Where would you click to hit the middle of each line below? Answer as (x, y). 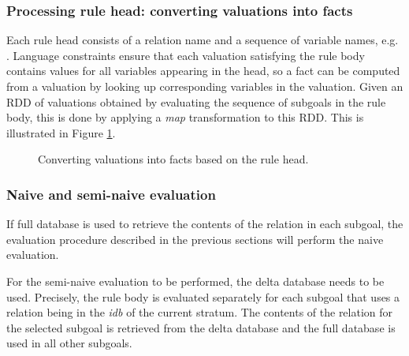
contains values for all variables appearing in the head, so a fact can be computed (203, 71)
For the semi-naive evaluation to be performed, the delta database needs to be (195, 281)
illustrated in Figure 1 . (61, 132)
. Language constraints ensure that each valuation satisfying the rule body (186, 55)
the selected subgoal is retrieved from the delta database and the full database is (201, 327)
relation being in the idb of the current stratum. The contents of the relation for (200, 312)
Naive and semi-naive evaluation (111, 194)
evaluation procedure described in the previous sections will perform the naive (195, 239)
